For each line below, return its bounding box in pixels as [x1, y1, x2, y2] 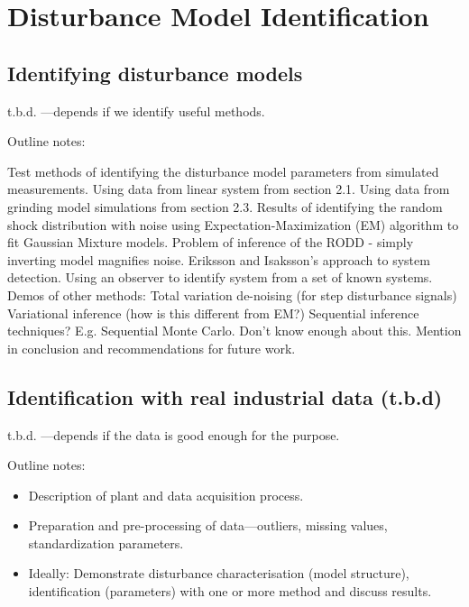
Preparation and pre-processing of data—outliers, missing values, [28, 516, 388, 535]
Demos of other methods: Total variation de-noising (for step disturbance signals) [7, 285, 457, 304]
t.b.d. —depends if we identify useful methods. [7, 101, 265, 120]
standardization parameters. [28, 533, 184, 552]
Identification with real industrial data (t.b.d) [7, 382, 443, 410]
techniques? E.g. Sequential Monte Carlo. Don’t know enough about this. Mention [7, 321, 462, 340]
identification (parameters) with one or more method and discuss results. [28, 582, 432, 601]
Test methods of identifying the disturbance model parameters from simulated [7, 161, 439, 180]
